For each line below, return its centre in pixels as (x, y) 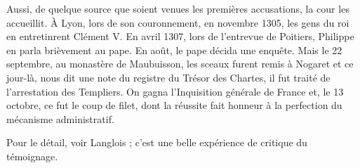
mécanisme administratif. (60, 118)
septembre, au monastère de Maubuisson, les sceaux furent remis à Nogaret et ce (180, 64)
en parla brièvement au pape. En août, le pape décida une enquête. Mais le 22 (174, 50)
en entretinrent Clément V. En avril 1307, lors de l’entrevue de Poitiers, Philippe (180, 36)
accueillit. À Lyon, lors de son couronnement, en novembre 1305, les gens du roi (178, 22)
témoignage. (32, 156)
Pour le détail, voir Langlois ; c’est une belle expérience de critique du (157, 142)
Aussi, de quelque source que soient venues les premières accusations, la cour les (178, 8)
